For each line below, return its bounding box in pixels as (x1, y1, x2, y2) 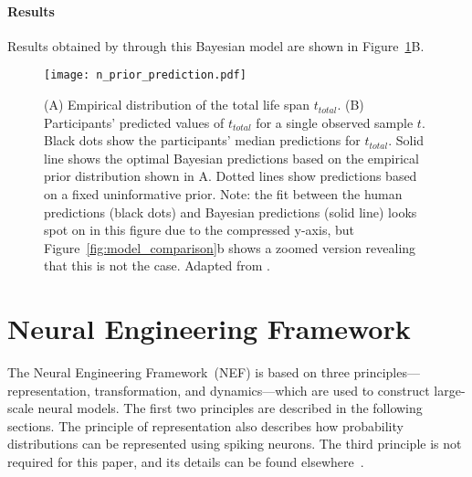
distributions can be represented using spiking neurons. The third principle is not (7, 434, 462, 453)
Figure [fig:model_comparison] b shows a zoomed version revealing (44, 238, 416, 257)
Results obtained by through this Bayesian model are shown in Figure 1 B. (7, 36, 425, 55)
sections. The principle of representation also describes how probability (7, 416, 404, 435)
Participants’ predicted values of (44, 112, 225, 132)
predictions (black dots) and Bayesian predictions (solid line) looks (44, 202, 417, 221)
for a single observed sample (256, 112, 414, 132)
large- (434, 380, 466, 399)
